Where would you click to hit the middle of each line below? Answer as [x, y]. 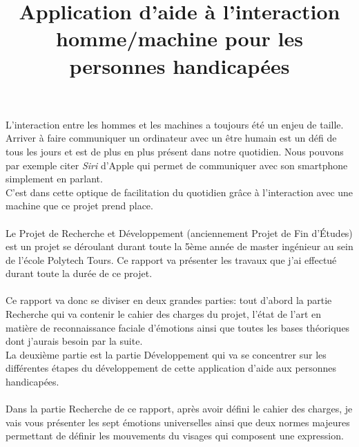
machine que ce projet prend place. [79, 206]
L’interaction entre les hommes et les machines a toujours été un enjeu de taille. [175, 124]
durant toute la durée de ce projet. [79, 273]
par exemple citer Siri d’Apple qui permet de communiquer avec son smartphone [177, 165]
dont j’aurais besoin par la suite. [74, 341]
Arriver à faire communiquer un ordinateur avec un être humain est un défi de [171, 138]
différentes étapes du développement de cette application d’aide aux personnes [171, 368]
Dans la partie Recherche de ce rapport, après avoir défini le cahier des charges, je [179, 409]
